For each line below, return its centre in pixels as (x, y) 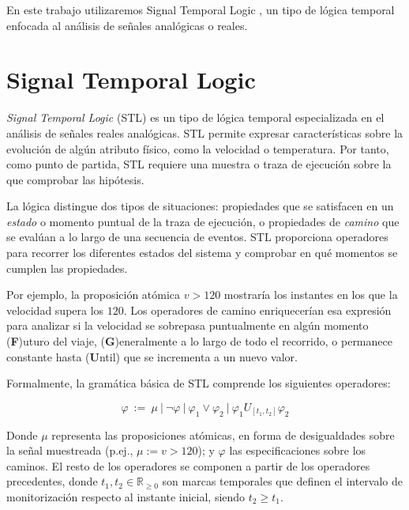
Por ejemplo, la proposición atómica (94, 295)
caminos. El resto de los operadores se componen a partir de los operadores (188, 465)
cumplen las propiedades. (67, 268)
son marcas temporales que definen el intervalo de (282, 481)
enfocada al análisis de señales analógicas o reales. (127, 25)
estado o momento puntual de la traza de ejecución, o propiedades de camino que (203, 221)
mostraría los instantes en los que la (311, 295)
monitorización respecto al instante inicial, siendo (126, 496)
